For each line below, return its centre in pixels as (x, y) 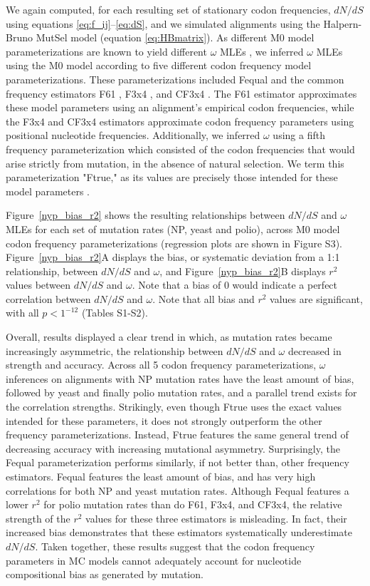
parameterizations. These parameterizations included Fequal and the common (175, 79)
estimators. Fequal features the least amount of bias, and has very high (161, 476)
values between (38, 285)
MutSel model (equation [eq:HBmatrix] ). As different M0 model (175, 37)
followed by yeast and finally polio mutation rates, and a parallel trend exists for (181, 392)
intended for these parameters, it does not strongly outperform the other (164, 420)
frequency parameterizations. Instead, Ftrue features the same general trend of (177, 435)
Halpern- (343, 23)
